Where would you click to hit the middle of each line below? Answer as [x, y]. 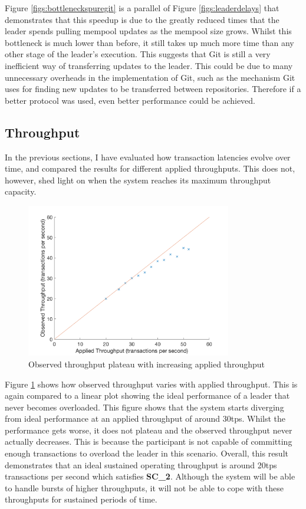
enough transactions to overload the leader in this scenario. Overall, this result [147, 453]
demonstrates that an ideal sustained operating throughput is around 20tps [141, 464]
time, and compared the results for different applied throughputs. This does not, [150, 168]
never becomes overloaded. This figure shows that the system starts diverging [144, 407]
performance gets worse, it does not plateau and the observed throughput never [149, 430]
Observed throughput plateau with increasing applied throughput [147, 364]
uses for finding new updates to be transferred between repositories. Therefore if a [153, 89]
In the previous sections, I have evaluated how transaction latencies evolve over [148, 157]
